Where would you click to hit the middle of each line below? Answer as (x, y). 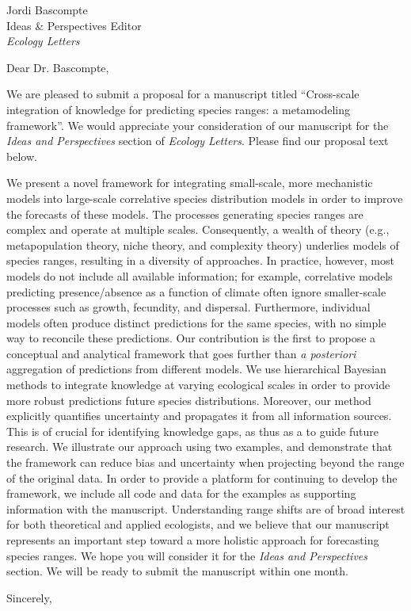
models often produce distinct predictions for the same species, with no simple (196, 322)
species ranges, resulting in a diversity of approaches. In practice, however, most (200, 260)
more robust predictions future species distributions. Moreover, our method (189, 400)
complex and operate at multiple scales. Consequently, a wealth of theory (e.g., (198, 229)
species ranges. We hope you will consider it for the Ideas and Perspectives (187, 555)
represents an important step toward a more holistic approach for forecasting (193, 540)
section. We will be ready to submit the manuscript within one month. (177, 571)
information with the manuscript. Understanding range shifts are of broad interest (206, 508)
